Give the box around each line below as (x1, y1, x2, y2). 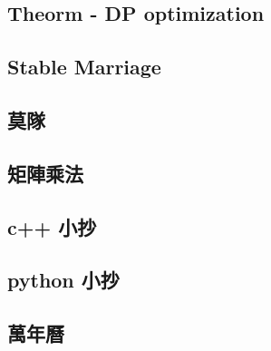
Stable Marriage (7, 53, 161, 81)
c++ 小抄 (7, 212, 97, 240)
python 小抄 (7, 266, 120, 294)
